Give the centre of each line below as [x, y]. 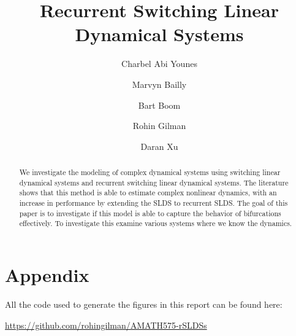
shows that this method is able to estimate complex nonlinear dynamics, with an [148, 193]
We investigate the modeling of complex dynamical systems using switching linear [150, 172]
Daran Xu [159, 146]
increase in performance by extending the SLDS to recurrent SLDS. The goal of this [154, 203]
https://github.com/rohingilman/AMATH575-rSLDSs [106, 325]
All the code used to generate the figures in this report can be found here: [144, 304]
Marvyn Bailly [159, 84]
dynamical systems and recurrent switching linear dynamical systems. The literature [154, 182]
